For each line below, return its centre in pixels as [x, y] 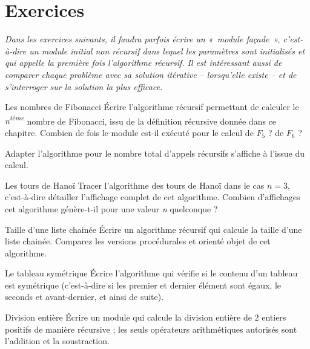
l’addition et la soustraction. [57, 341]
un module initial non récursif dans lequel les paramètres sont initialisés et [167, 51]
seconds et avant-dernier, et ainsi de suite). [84, 297]
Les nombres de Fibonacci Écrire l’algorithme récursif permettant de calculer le [152, 107]
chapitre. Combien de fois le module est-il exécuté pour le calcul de [129, 132]
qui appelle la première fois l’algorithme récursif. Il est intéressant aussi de [143, 63]
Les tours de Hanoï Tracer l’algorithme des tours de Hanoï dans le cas [135, 185]
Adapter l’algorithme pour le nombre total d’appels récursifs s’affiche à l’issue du [155, 153]
